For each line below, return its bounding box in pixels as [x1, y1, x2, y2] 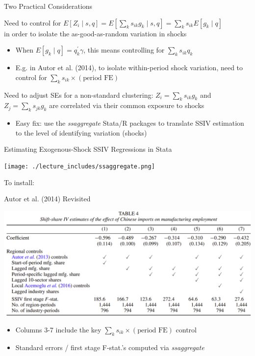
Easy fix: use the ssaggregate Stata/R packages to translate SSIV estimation [15, 118, 244, 128]
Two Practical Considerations [4, 1, 93, 11]
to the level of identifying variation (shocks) [15, 127, 147, 137]
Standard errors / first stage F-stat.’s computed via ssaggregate [15, 342, 204, 352]
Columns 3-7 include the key [15, 324, 102, 334]
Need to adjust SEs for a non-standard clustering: [4, 89, 153, 100]
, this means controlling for [83, 45, 165, 55]
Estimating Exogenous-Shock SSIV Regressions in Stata [4, 144, 172, 154]
